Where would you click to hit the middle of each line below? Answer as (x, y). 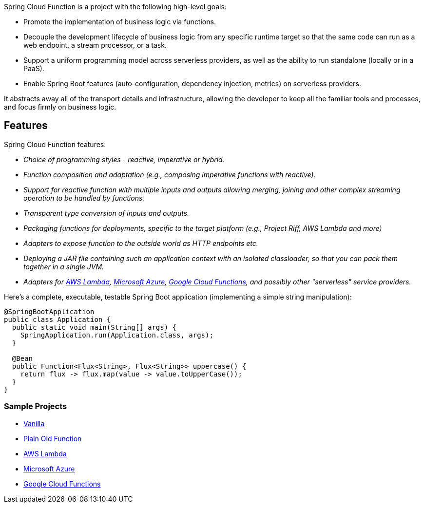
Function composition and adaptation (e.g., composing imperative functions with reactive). (170, 174)
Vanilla (34, 423)
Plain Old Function (53, 438)
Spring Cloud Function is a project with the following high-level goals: (115, 7)
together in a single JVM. (64, 266)
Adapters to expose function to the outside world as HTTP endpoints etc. (141, 243)
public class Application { (58, 319)
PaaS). (34, 68)
